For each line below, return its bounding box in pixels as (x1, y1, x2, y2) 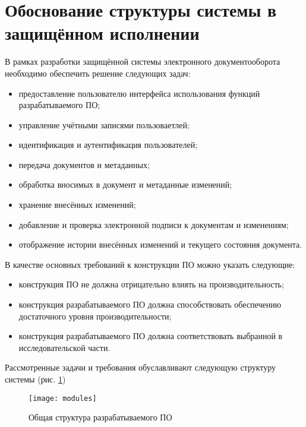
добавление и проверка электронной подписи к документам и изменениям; (18, 218, 289, 230)
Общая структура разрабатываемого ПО (29, 411, 172, 423)
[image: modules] (29, 394, 97, 403)
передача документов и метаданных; (18, 158, 150, 170)
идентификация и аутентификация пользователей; (18, 138, 198, 151)
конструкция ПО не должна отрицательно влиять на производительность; (18, 278, 284, 290)
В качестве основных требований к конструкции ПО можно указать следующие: (5, 258, 295, 270)
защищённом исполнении (5, 21, 200, 45)
